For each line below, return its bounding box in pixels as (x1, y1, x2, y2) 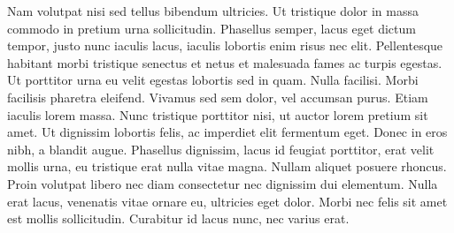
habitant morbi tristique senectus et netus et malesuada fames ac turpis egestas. (7, 53, 442, 71)
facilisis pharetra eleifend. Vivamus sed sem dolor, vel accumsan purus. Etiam (7, 87, 428, 106)
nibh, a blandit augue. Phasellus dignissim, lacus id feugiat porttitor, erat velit (7, 139, 435, 158)
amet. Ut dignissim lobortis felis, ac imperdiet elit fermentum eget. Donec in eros (7, 123, 448, 141)
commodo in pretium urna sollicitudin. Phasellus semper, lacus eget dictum (7, 19, 416, 37)
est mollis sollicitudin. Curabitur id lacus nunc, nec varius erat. (7, 209, 350, 228)
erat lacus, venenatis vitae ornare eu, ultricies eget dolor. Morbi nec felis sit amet (7, 192, 448, 210)
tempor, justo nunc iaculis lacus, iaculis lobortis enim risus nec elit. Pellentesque (7, 36, 443, 55)
